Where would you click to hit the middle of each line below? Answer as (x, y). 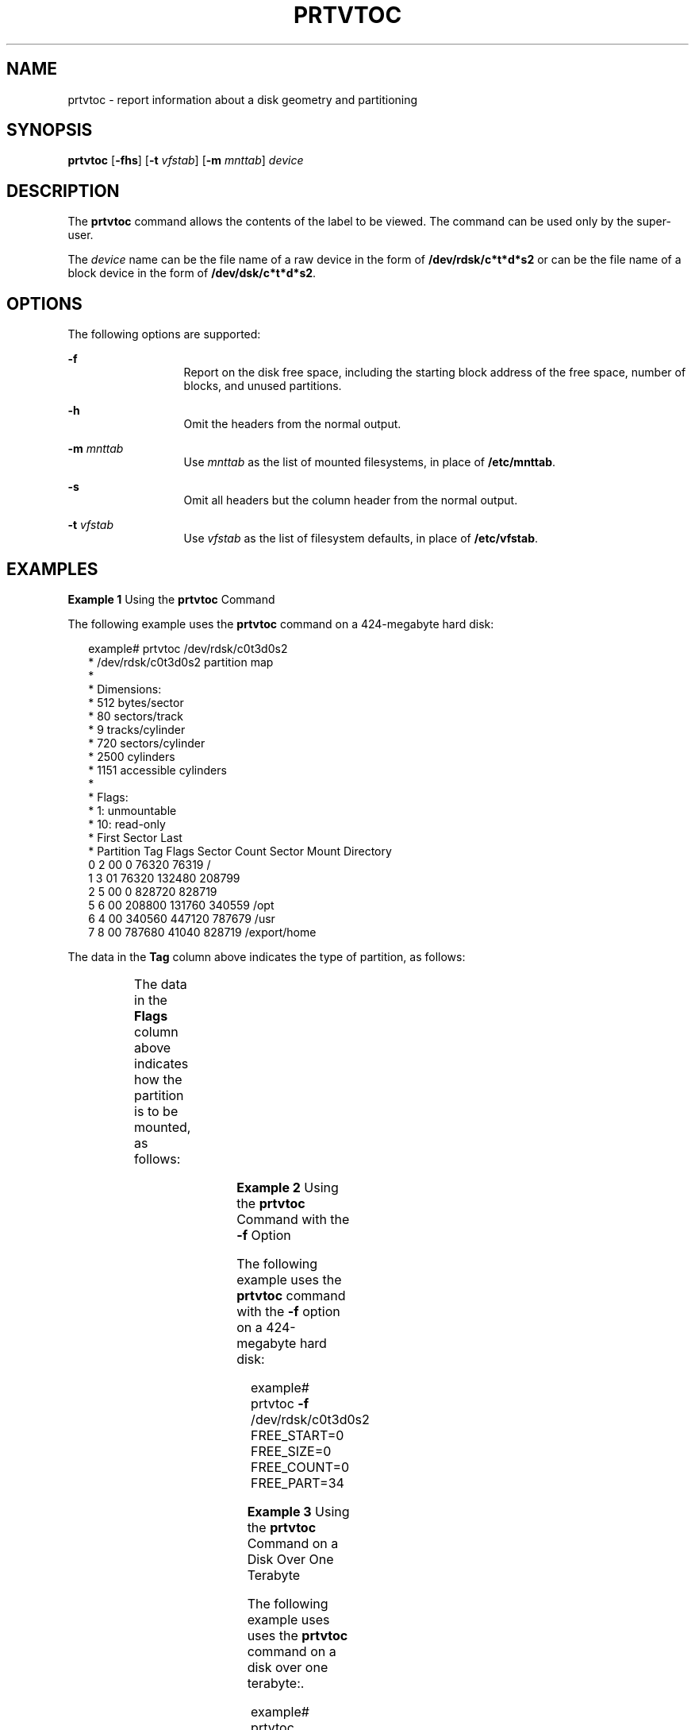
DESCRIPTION (63, 191)
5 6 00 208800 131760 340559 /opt (181, 905)
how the (158, 1079)
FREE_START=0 (298, 1435)
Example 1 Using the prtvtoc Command (171, 599)
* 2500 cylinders (132, 756)
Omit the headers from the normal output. (292, 424)
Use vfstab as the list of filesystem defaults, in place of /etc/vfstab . (361, 539)
